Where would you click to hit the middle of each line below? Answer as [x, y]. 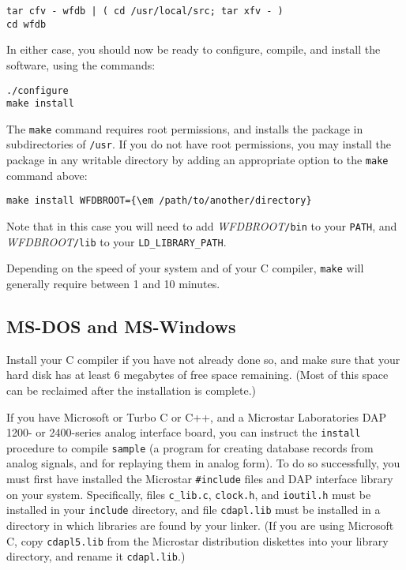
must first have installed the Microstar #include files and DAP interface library [200, 479]
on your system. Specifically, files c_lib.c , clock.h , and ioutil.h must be [189, 494]
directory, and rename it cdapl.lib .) [96, 556]
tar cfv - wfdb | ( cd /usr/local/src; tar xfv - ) [145, 11]
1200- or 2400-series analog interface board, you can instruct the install [184, 432]
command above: [47, 175]
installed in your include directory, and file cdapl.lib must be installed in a [194, 510]
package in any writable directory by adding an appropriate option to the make [197, 160]
